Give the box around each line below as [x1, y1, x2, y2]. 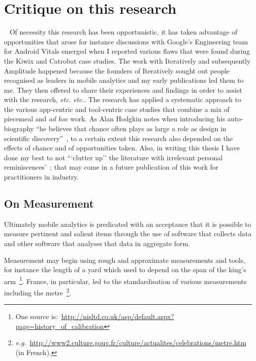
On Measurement [4, 196, 94, 211]
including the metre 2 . [4, 286, 71, 297]
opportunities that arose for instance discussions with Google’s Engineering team [4, 36, 248, 46]
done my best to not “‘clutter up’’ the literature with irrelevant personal [4, 152, 223, 162]
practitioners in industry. [4, 172, 79, 182]
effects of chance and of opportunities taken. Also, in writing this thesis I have [4, 143, 240, 153]
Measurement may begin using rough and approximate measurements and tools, [4, 254, 246, 265]
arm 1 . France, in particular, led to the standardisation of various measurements [4, 274, 247, 286]
